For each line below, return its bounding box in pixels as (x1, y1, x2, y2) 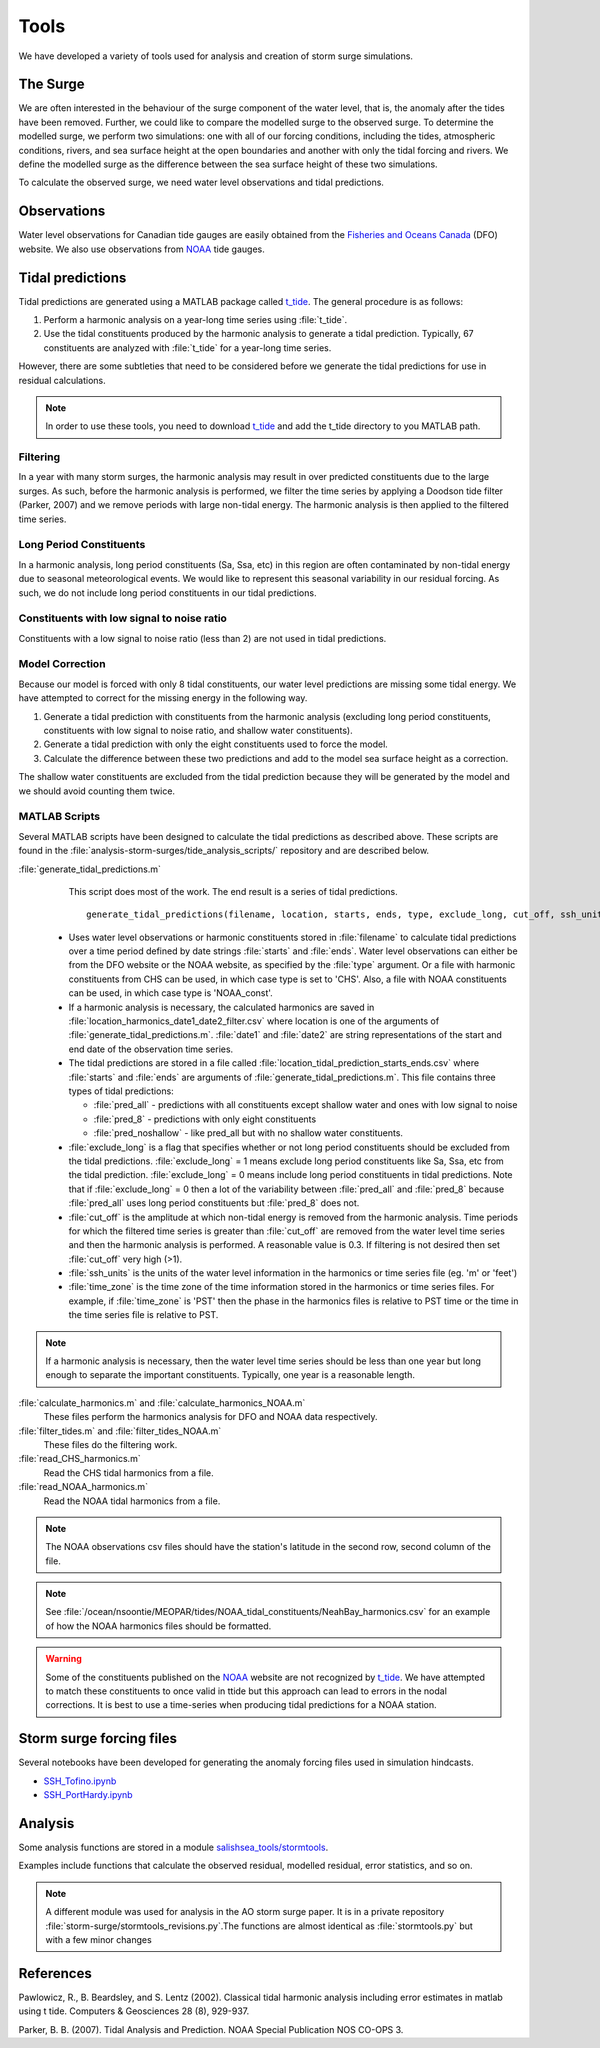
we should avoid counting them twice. (18, 785, 175, 797)
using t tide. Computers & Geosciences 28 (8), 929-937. (18, 2005, 250, 2017)
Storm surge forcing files (18, 1730, 177, 1747)
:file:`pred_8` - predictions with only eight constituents (93, 1113, 317, 1125)
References (18, 1965, 92, 1982)
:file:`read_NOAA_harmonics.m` (18, 1481, 149, 1493)
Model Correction (18, 657, 106, 671)
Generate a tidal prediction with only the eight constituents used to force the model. (43, 738, 389, 750)
